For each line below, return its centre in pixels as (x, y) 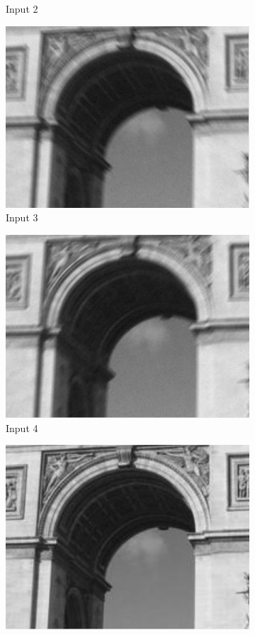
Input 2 (22, 9)
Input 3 (22, 217)
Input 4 (22, 427)
